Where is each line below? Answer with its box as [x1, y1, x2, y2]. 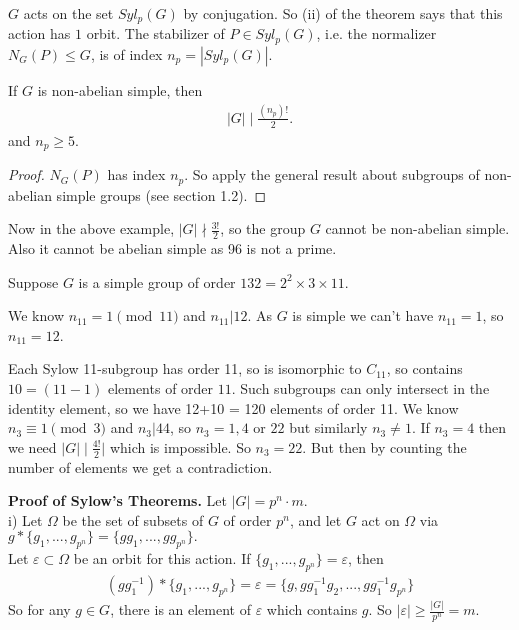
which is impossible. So [109, 436, 251, 457]
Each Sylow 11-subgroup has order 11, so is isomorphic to [8, 358, 362, 379]
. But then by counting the [302, 436, 467, 457]
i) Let [8, 509, 43, 530]
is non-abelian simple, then [37, 79, 203, 100]
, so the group [220, 218, 306, 239]
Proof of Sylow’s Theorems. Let [8, 490, 228, 511]
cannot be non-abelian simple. [325, 218, 510, 239]
